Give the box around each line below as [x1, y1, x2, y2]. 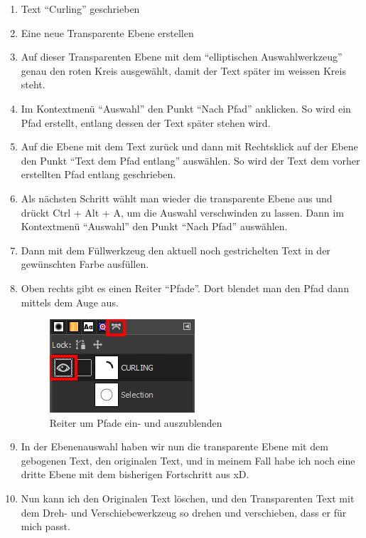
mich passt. [21, 519, 70, 534]
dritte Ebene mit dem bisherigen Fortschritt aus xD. [21, 467, 249, 482]
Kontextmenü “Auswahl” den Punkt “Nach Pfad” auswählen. [21, 219, 288, 234]
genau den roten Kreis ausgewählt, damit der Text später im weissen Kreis [21, 63, 346, 78]
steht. [21, 77, 45, 92]
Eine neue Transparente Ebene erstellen [21, 25, 194, 40]
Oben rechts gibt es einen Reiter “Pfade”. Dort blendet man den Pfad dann [21, 280, 349, 295]
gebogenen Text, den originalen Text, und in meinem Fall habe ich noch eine [21, 452, 355, 467]
